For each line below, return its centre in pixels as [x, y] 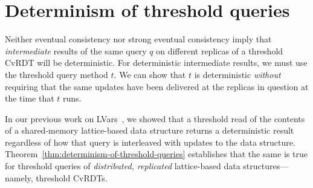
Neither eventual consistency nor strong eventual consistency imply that [138, 39]
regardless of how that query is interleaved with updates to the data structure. [150, 142]
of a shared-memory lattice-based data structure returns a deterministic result [150, 130]
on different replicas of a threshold [220, 50]
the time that [30, 98]
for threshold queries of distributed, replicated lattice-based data [123, 166]
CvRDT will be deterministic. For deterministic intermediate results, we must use [156, 63]
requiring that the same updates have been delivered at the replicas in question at [157, 86]
